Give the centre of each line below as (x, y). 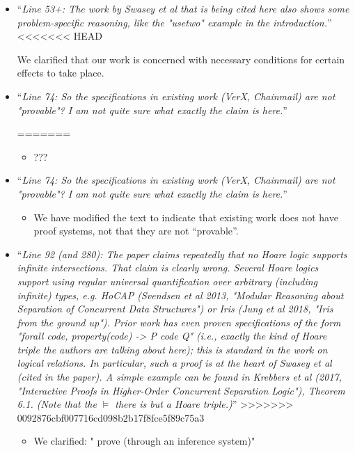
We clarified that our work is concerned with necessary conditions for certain (181, 59)
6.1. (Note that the (57, 404)
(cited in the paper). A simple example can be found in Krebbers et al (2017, (180, 377)
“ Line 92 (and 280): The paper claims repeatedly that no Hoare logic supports (182, 254)
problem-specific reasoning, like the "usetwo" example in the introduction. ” (174, 22)
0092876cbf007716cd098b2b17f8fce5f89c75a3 (111, 417)
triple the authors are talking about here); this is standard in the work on (172, 349)
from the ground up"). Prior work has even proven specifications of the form (179, 322)
